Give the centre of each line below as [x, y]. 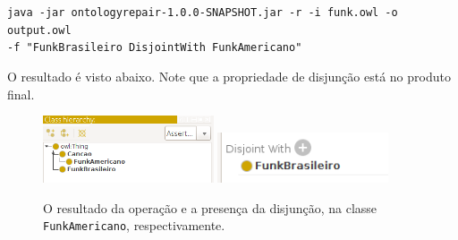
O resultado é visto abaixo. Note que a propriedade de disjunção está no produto [229, 76]
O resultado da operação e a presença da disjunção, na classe [210, 207]
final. [21, 94]
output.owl [39, 30]
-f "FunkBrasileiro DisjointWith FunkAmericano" [155, 48]
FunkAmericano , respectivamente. [134, 225]
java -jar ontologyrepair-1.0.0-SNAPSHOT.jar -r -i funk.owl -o [203, 13]
